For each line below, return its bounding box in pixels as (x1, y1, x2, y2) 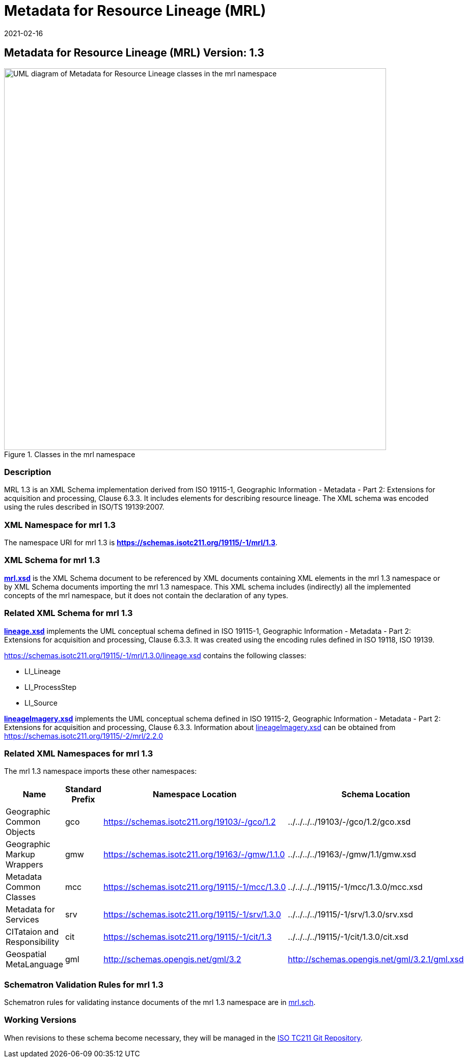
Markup (6, 849, 35, 860)
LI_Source (24, 698, 58, 707)
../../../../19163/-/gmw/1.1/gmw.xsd (288, 849, 416, 860)
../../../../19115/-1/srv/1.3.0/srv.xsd (288, 909, 414, 920)
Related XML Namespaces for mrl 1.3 (4, 748, 153, 759)
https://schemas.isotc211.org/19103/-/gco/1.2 (103, 817, 276, 827)
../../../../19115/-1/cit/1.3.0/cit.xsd (288, 932, 408, 942)
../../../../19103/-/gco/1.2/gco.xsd (288, 817, 411, 827)
